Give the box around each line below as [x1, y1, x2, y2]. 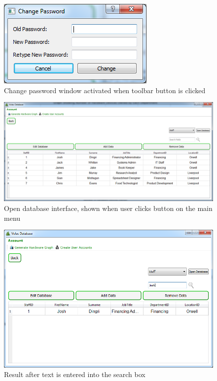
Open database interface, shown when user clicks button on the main [4, 203, 213, 213]
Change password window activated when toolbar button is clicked [4, 85, 206, 95]
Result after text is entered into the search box [4, 369, 145, 380]
